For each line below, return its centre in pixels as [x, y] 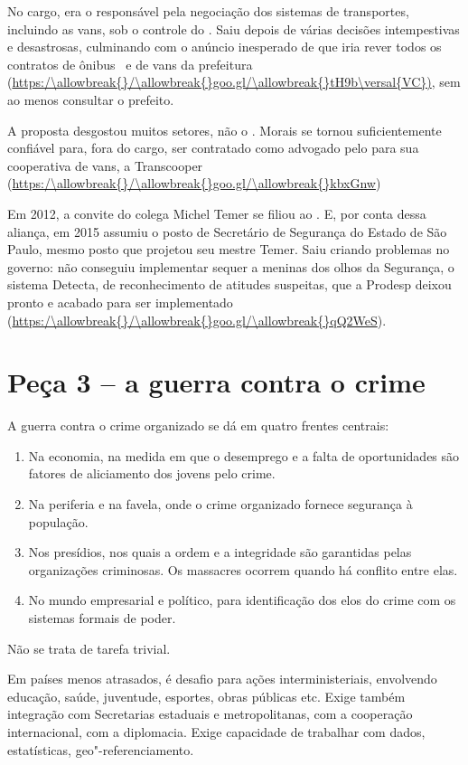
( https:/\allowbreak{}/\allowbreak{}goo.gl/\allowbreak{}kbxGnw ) [194, 183]
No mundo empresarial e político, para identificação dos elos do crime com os [242, 600]
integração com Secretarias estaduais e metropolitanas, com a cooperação [210, 714]
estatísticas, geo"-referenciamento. [101, 749]
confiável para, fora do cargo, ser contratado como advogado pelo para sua [213, 148]
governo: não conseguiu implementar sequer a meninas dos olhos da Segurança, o [231, 266]
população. [58, 521]
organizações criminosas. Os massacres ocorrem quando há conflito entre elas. [243, 569]
